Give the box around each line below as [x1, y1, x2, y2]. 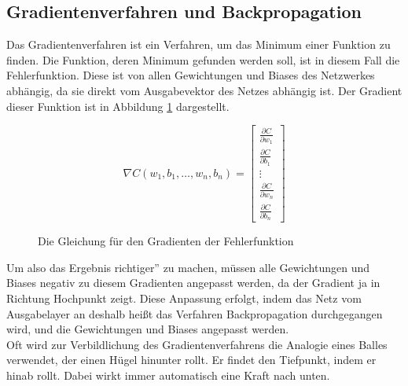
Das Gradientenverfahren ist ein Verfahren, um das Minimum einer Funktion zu [6, 36, 391, 53]
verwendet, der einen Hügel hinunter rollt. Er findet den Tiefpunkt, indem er [6, 351, 377, 368]
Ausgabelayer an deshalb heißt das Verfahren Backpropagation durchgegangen [6, 305, 383, 322]
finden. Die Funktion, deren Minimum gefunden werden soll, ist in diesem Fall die [6, 51, 400, 68]
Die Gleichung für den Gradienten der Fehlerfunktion [38, 233, 294, 249]
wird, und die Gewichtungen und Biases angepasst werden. [6, 321, 289, 337]
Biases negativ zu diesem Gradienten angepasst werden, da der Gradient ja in [6, 274, 380, 291]
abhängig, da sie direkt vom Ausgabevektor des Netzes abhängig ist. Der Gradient [6, 82, 402, 98]
